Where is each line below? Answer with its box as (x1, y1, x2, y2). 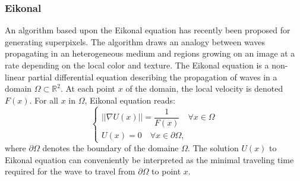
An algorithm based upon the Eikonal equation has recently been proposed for (5, 24, 290, 36)
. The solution (188, 142, 239, 154)
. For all (29, 93, 58, 106)
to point (151, 165, 181, 177)
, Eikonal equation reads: (84, 93, 175, 106)
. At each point (60, 82, 116, 95)
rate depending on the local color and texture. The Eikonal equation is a (5, 59, 269, 71)
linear (5, 70, 26, 83)
